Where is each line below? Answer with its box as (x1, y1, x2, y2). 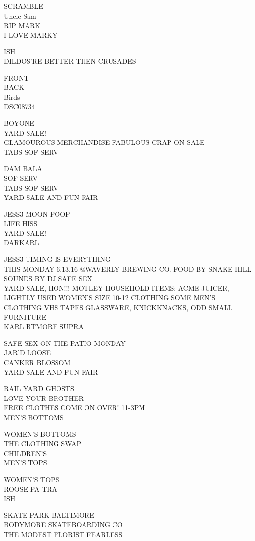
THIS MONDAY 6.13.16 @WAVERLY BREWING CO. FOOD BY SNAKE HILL (4, 263, 252, 274)
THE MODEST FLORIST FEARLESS (4, 529, 123, 539)
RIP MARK (4, 20, 41, 30)
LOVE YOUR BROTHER (4, 393, 84, 403)
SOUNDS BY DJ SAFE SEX (4, 273, 92, 284)
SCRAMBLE (4, 1, 43, 11)
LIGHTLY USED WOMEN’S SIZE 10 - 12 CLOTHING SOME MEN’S (4, 292, 216, 303)
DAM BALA (4, 163, 42, 173)
